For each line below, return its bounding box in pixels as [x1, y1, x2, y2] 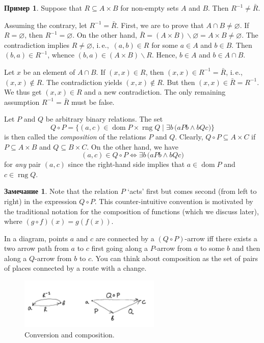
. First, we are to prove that [116, 19, 204, 30]
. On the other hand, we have [87, 141, 178, 152]
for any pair [4, 159, 41, 169]
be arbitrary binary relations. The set [45, 113, 163, 124]
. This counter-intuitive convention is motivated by [94, 195, 253, 206]
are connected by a [95, 233, 154, 243]
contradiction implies [4, 39, 70, 50]
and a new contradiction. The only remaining [84, 87, 226, 97]
